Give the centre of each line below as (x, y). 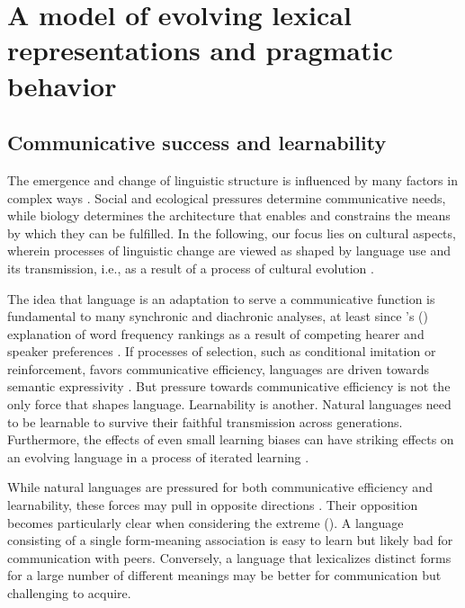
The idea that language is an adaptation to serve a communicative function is (221, 298)
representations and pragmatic (200, 50)
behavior (62, 85)
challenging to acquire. (69, 593)
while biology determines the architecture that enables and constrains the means (229, 215)
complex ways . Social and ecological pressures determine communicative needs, (227, 197)
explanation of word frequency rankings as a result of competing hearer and (216, 333)
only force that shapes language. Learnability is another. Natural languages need (229, 404)
